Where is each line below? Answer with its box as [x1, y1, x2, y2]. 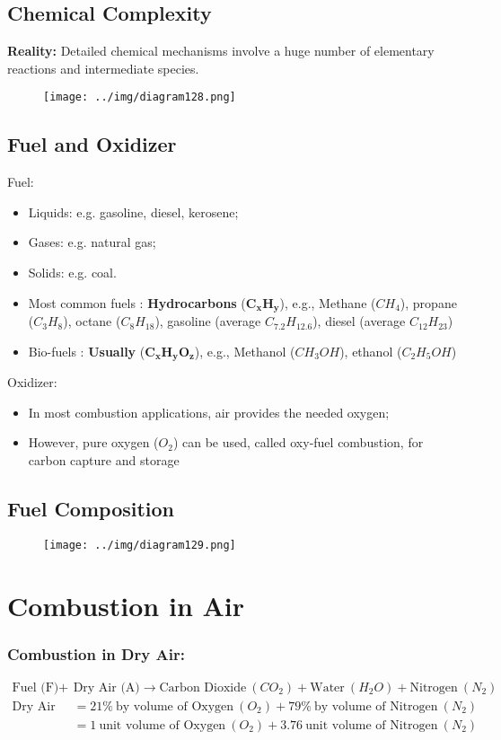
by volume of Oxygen [116, 700, 234, 713]
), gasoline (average [154, 312, 261, 330]
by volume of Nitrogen [313, 700, 438, 713]
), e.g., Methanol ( [194, 341, 295, 360]
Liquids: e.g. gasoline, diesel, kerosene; [28, 202, 239, 221]
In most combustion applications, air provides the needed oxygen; [28, 402, 390, 421]
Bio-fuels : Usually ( [28, 341, 145, 360]
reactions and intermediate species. [7, 58, 199, 77]
